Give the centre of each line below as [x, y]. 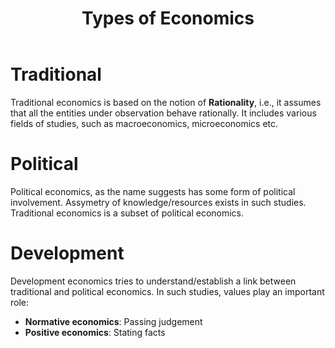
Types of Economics [168, 18]
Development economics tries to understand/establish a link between [153, 281]
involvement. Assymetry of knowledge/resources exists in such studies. [158, 202]
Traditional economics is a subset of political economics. [127, 213]
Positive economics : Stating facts [95, 332]
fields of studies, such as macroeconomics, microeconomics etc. [144, 123]
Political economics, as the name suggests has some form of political [153, 191]
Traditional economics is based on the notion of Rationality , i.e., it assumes [166, 102]
